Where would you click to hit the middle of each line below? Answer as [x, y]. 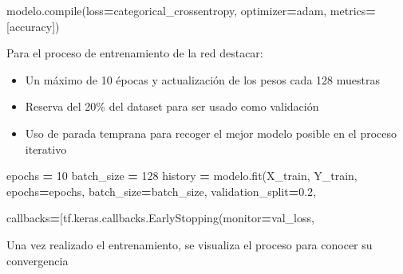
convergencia [38, 260]
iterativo [46, 149]
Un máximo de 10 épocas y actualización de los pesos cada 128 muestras [202, 79]
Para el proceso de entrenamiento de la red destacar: [135, 53]
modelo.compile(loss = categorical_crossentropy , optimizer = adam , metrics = [191, 10]
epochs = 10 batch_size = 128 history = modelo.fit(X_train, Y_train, [182, 176]
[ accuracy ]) [33, 26]
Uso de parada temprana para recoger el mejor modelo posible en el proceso [211, 133]
